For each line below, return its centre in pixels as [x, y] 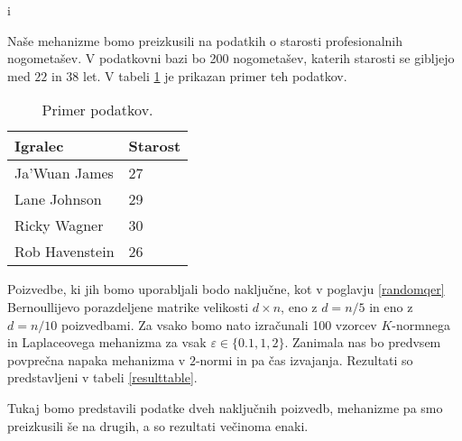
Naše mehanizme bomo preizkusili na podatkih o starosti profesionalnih [205, 40]
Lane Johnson [58, 199]
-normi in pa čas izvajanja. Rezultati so [304, 359]
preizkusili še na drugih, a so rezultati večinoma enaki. [158, 425]
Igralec [39, 146]
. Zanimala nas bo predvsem [363, 342]
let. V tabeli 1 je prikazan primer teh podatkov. [215, 75]
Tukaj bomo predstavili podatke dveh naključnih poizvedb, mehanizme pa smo [225, 407]
